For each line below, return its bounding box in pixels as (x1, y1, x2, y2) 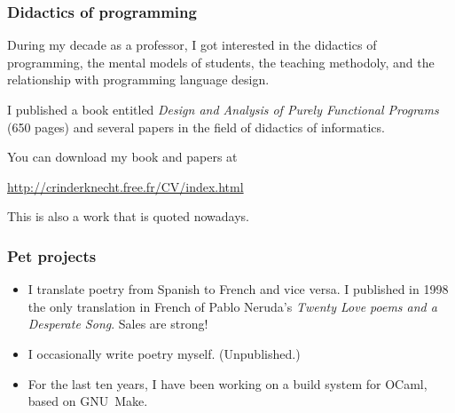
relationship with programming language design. (7, 70, 270, 89)
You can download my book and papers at (7, 147, 238, 166)
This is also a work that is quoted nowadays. (7, 207, 250, 226)
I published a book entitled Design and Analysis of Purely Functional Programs (7, 100, 439, 118)
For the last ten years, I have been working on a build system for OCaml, (27, 374, 428, 393)
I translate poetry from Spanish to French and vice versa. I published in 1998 (27, 280, 449, 298)
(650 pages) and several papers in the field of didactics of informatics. (7, 117, 385, 136)
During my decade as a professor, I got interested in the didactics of (7, 36, 377, 54)
